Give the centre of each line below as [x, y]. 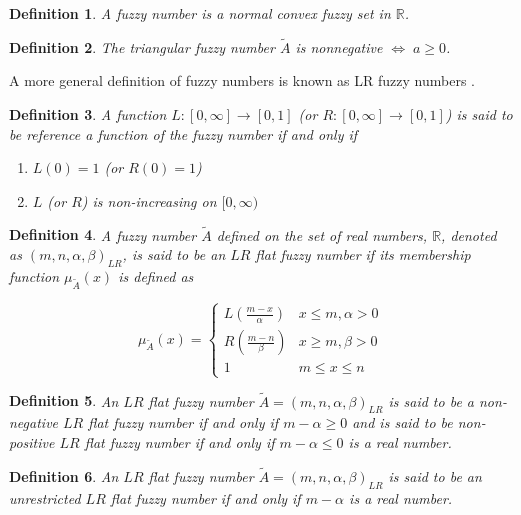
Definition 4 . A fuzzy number [103, 234]
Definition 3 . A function [88, 114]
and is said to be [402, 422]
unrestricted [45, 497]
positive [32, 441]
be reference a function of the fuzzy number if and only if [183, 133]
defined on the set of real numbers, [322, 234]
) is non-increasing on [149, 200]
